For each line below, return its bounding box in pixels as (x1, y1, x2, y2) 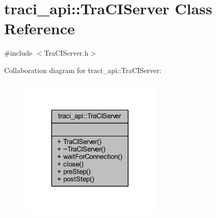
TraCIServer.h (44, 47, 89, 58)
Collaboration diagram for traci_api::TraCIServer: (4, 64, 161, 75)
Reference (4, 18, 75, 39)
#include (4, 47, 33, 58)
